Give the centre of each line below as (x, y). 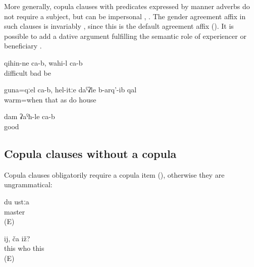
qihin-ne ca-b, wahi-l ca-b (43, 62)
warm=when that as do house (50, 99)
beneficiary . (23, 46)
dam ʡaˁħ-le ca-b (30, 116)
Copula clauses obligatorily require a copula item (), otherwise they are (114, 174)
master (15, 211)
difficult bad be (28, 72)
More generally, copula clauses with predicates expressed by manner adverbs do (127, 6)
